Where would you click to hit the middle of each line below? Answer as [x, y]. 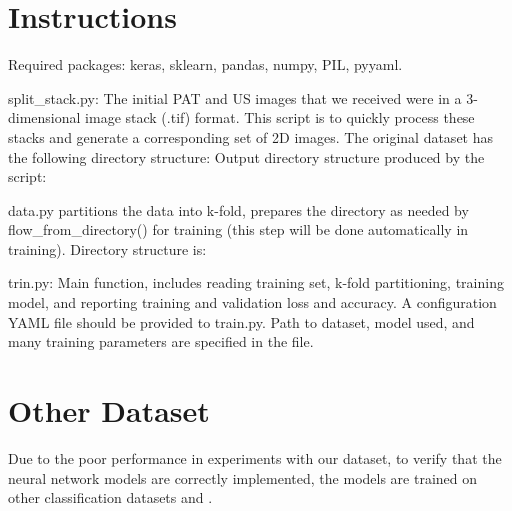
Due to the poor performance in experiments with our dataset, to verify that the [255, 457]
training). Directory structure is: [107, 248]
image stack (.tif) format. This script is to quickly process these [280, 117]
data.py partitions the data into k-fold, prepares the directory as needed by [238, 209]
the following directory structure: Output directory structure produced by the [246, 156]
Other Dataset [109, 410]
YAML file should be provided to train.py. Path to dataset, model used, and [241, 321]
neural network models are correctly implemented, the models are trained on [243, 477]
